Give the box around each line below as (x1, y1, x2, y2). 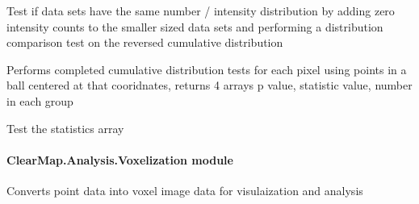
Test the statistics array (6, 119, 124, 136)
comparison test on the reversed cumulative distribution (6, 34, 283, 51)
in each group (6, 92, 73, 109)
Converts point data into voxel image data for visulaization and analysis (6, 181, 363, 198)
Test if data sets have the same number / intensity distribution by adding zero (6, 2, 395, 19)
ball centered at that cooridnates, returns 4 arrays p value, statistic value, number (6, 77, 413, 94)
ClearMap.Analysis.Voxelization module (6, 151, 233, 168)
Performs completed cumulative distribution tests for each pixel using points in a (6, 60, 407, 77)
